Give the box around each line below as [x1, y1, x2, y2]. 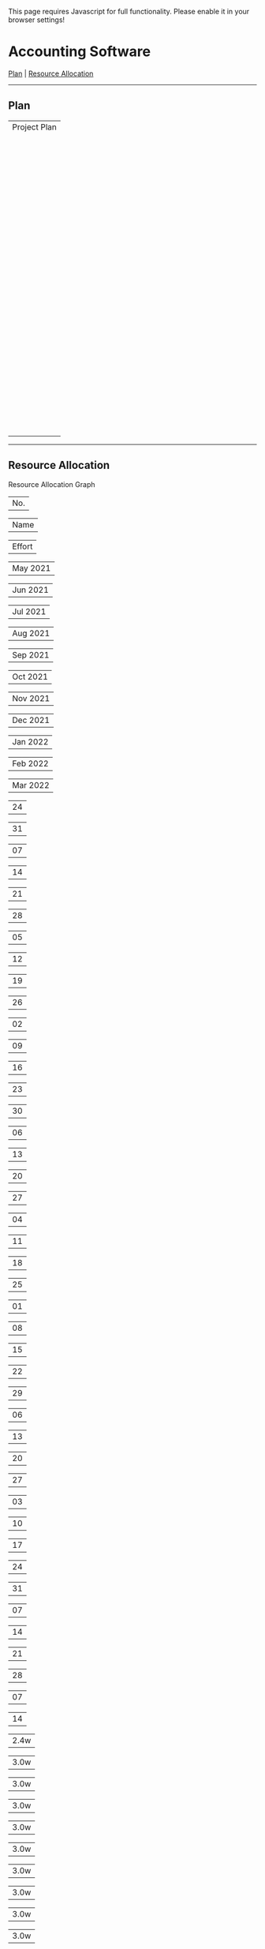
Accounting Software [8, 43, 151, 61]
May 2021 [12, 562, 51, 573]
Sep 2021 [12, 649, 50, 660]
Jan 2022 [12, 736, 49, 747]
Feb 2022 [12, 758, 49, 769]
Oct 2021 [12, 671, 49, 682]
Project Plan [12, 122, 57, 133]
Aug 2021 [12, 628, 50, 639]
